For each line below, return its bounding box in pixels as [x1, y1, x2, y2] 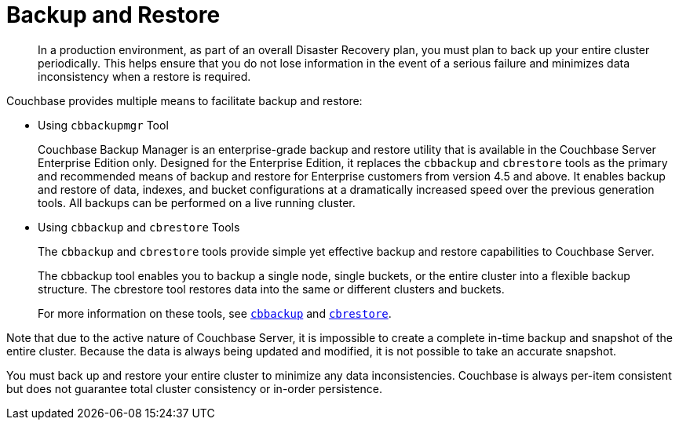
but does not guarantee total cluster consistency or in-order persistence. [6, 381, 382, 395]
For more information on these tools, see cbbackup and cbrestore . [38, 306, 392, 320]
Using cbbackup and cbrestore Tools [38, 220, 240, 234]
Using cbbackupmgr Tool [38, 118, 169, 132]
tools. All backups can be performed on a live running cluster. [38, 195, 356, 209]
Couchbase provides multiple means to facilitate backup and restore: [6, 93, 363, 107]
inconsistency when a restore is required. [38, 69, 251, 83]
